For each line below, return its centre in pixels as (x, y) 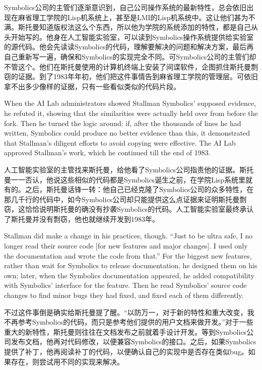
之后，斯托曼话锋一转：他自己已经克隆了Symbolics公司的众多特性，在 (139, 189)
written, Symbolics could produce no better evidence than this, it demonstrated (127, 133)
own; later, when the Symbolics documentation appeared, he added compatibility (129, 275)
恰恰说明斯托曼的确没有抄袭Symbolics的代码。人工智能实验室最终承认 (139, 209)
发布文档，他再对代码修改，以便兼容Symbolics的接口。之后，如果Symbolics (134, 342)
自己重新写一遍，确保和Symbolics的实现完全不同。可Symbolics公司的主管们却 (130, 56)
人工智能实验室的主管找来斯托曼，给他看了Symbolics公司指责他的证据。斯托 (129, 169)
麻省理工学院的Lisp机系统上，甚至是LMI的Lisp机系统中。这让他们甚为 (133, 17)
